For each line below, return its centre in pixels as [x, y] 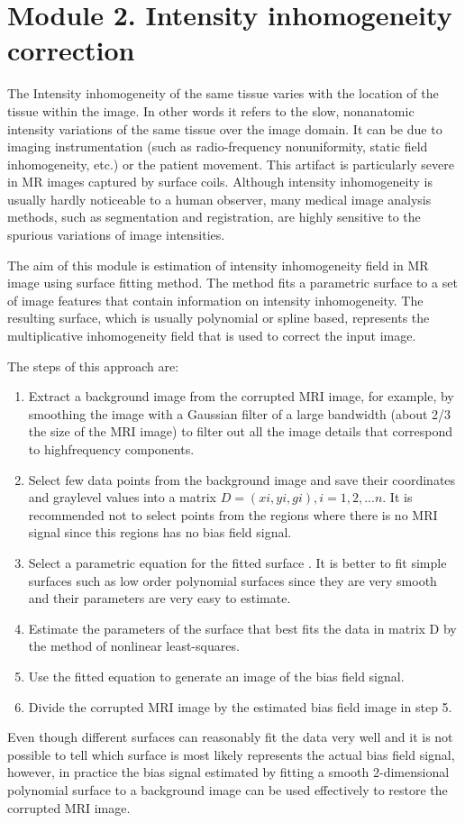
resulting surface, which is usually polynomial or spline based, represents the [219, 318]
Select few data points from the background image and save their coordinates [242, 479]
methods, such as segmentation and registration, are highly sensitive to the [214, 217]
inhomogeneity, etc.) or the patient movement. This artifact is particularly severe [231, 164]
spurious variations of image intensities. [116, 235]
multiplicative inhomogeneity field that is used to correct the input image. [212, 336]
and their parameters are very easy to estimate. [160, 598]
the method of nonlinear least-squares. [134, 646]
